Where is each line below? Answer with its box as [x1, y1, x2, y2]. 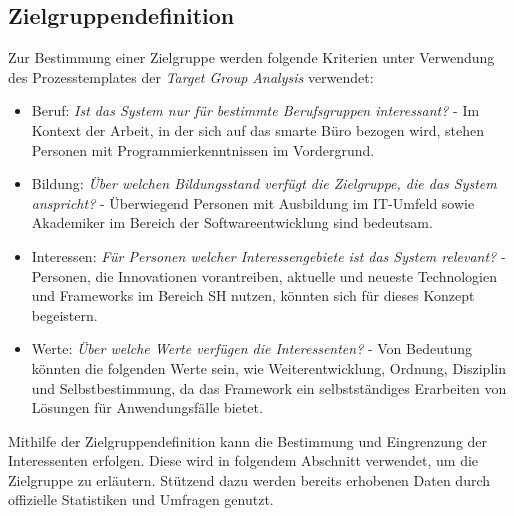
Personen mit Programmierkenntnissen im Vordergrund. [31, 139, 375, 160]
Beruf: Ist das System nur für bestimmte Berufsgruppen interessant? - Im [31, 100, 480, 121]
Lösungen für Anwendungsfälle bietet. [31, 397, 263, 418]
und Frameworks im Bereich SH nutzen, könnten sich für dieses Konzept [31, 285, 475, 306]
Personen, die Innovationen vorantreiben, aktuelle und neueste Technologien [31, 265, 498, 286]
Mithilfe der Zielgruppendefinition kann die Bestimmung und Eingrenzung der [8, 430, 488, 451]
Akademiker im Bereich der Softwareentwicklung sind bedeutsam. [31, 212, 433, 233]
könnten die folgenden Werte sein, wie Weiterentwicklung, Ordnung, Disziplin [31, 357, 506, 378]
